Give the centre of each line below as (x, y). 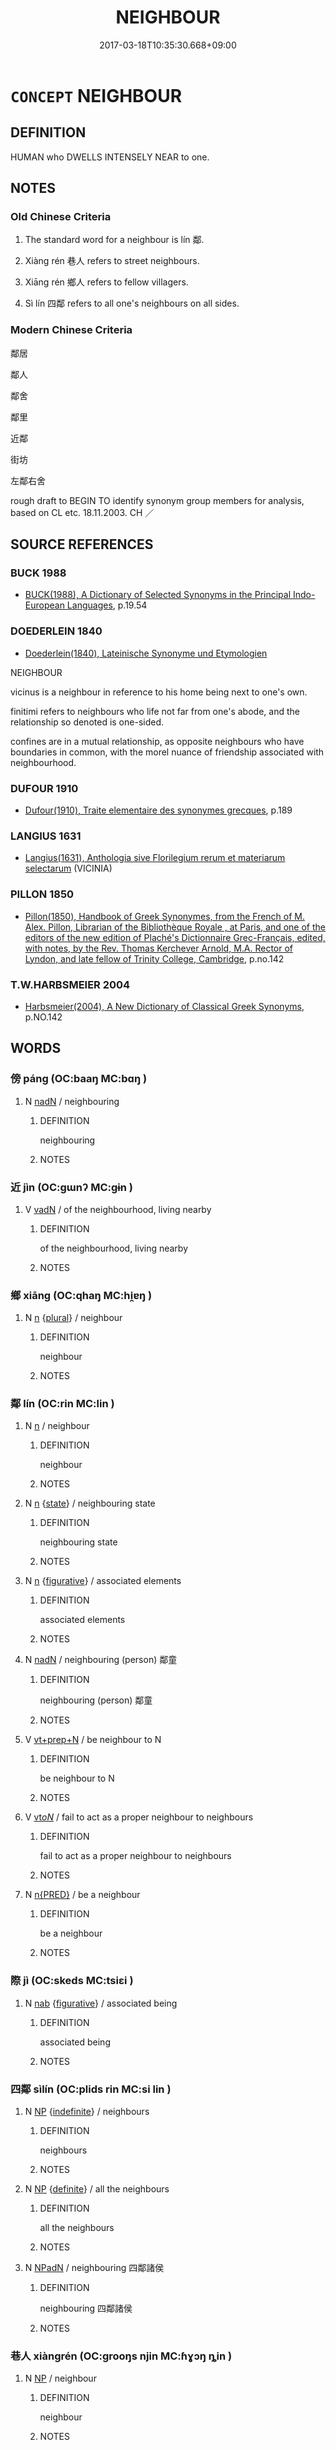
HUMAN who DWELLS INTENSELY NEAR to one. (110, 157)
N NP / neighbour (60, 2378)
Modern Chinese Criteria (71, 330)
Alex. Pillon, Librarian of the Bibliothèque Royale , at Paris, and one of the (175, 927)
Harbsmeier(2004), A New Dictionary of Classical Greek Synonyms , (164, 1006)
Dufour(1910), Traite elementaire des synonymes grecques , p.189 (158, 810)
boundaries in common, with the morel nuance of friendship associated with (167, 752)
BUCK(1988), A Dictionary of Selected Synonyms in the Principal (158, 595)
